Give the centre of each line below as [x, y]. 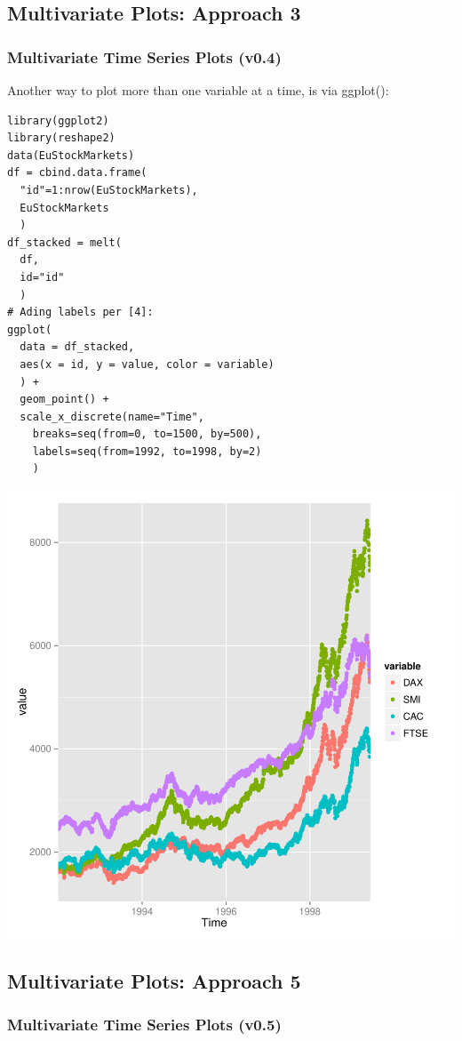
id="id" [42, 277]
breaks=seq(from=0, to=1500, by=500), [147, 434]
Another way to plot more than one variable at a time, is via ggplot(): [198, 90]
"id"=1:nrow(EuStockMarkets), [109, 190]
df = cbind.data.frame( [77, 173]
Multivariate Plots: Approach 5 [154, 981]
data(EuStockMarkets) [71, 155]
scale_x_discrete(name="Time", [112, 416]
